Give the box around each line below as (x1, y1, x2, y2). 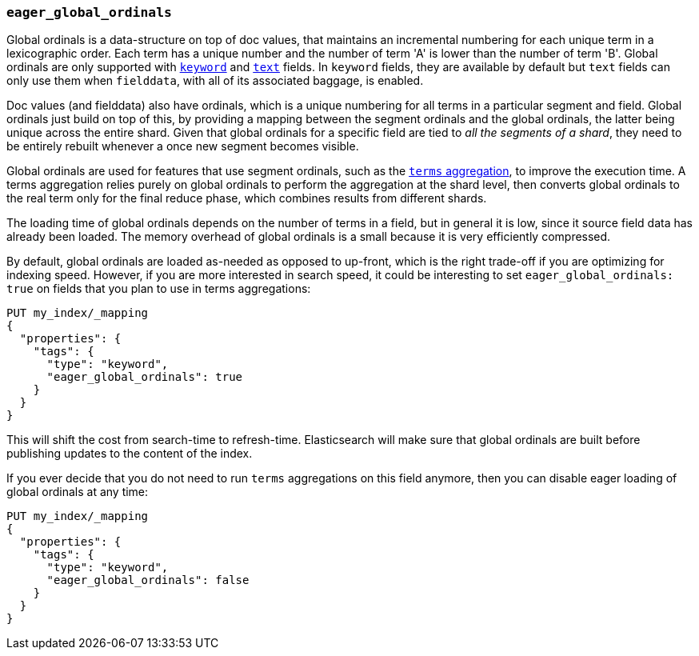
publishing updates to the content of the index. (6, 446, 253, 461)
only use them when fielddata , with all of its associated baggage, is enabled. (6, 74, 424, 88)
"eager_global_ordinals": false (46, 574, 250, 587)
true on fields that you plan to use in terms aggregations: (6, 282, 311, 296)
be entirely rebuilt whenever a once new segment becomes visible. (6, 139, 359, 154)
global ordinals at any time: (6, 485, 149, 499)
